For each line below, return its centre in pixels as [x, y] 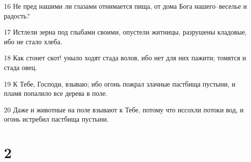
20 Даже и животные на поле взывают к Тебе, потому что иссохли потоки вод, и [124, 109]
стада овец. [20, 67]
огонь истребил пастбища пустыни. [56, 119]
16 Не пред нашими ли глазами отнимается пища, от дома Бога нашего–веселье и [125, 6]
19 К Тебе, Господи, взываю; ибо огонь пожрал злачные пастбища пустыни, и [120, 83]
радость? [17, 15]
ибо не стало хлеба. [33, 41]
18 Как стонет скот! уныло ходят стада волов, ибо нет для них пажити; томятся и [125, 58]
